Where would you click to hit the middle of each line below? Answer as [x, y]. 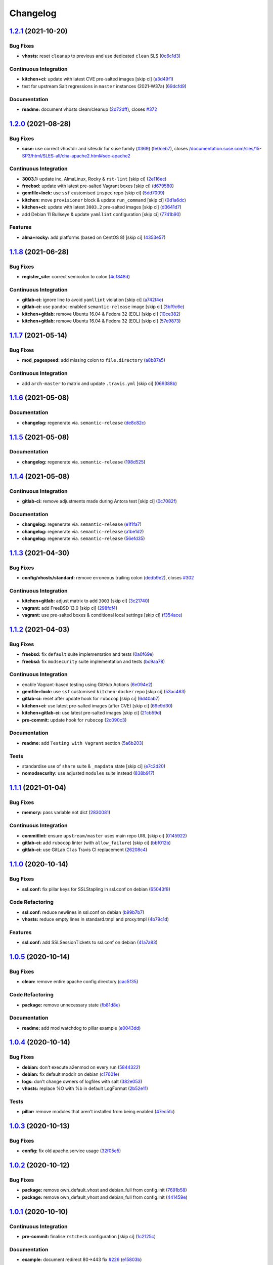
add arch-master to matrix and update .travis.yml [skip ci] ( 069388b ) [99, 383]
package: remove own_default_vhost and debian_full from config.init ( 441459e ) [105, 1197]
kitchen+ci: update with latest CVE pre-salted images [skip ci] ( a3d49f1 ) [98, 79]
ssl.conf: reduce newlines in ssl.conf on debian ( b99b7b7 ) [83, 912]
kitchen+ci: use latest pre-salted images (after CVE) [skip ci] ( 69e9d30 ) [97, 705]
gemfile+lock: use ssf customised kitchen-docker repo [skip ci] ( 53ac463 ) [104, 692]
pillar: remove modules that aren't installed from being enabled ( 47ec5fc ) [98, 1112]
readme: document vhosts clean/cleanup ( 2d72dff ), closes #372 [90, 109]
